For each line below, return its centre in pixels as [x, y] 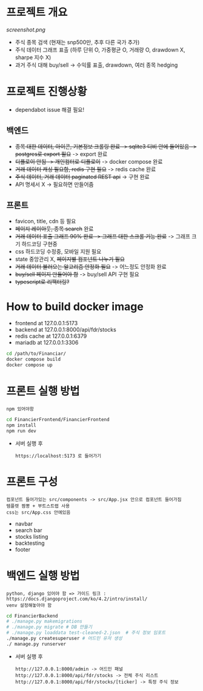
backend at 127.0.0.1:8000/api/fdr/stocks [65, 330]
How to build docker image [75, 306]
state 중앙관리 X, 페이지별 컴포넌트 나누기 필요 [70, 259]
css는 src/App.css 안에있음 [38, 512]
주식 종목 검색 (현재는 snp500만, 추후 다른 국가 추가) [77, 42]
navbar [24, 524]
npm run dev [21, 431]
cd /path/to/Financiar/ [36, 354]
